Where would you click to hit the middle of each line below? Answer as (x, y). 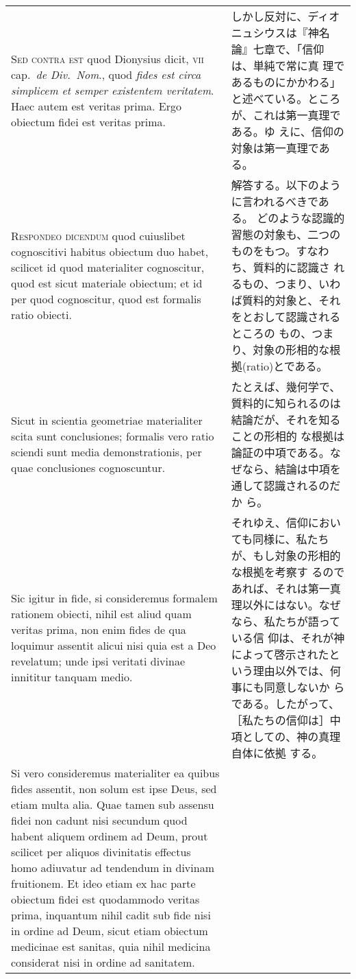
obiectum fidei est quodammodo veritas (105, 899)
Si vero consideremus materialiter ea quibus (115, 773)
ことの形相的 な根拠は (288, 436)
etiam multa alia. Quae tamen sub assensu (113, 804)
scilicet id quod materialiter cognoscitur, (108, 267)
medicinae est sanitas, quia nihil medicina (111, 946)
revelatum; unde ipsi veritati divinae (98, 661)
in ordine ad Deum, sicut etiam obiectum (110, 931)
